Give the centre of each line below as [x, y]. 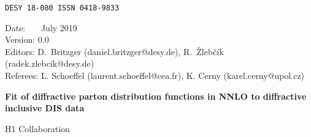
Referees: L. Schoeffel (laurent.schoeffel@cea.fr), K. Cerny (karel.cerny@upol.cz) [155, 76]
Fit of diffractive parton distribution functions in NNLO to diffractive [156, 96]
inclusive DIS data [45, 108]
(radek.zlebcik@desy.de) [50, 63]
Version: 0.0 [27, 39]
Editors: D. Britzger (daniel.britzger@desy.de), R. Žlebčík [114, 51]
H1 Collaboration [37, 128]
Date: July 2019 [41, 27]
